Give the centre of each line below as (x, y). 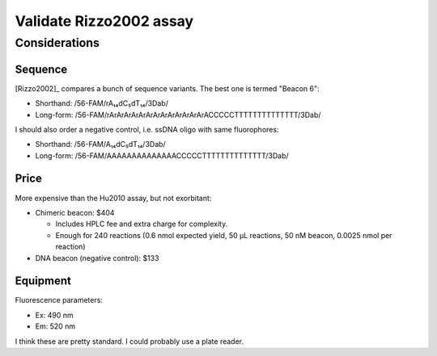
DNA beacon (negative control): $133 (97, 258)
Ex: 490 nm (55, 315)
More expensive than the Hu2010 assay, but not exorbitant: (113, 198)
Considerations (57, 43)
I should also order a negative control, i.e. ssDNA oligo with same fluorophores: (147, 129)
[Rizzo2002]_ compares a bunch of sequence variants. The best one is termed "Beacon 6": (167, 88)
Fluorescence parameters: (59, 300)
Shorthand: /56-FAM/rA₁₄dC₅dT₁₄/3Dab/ (102, 103)
